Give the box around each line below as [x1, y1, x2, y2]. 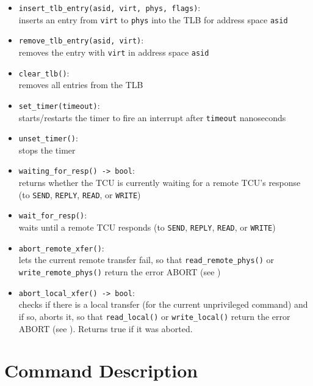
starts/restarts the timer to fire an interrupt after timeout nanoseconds [18, 111, 286, 124]
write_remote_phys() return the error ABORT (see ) [18, 265, 221, 278]
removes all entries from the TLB [18, 78, 143, 91]
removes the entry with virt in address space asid [18, 45, 209, 58]
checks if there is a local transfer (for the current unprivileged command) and [18, 298, 308, 311]
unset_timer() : [18, 132, 78, 144]
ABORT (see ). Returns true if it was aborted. [18, 322, 193, 335]
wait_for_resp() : [18, 209, 87, 221]
